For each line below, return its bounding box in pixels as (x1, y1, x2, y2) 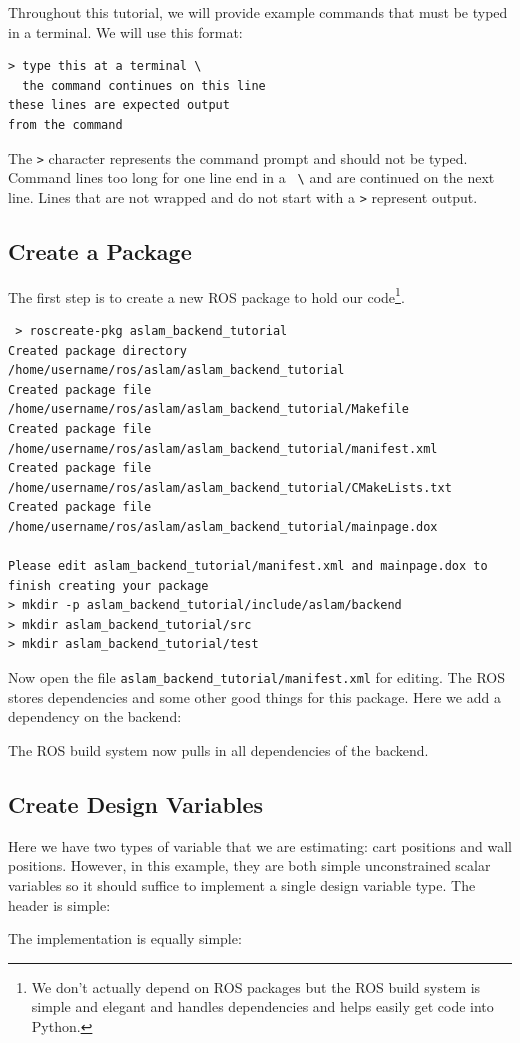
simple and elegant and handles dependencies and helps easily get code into (31, 996, 494, 1017)
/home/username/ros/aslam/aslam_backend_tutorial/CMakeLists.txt (8, 480, 452, 495)
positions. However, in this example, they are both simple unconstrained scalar (8, 855, 491, 876)
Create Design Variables (8, 788, 264, 819)
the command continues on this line (22, 78, 266, 93)
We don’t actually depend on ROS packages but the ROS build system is (31, 976, 481, 997)
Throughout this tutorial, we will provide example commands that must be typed (8, 2, 508, 22)
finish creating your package (8, 578, 209, 593)
